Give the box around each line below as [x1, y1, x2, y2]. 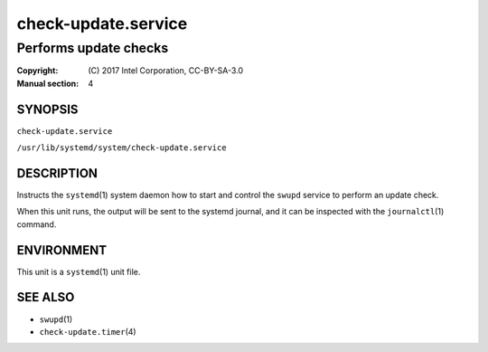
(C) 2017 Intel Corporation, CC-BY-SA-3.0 [88, 65, 244, 76]
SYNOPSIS [16, 101, 79, 117]
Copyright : [16, 65, 59, 76]
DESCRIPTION [16, 166, 99, 181]
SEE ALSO [16, 290, 75, 305]
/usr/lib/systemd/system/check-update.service [16, 143, 227, 153]
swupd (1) [39, 313, 73, 325]
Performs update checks [16, 40, 169, 56]
